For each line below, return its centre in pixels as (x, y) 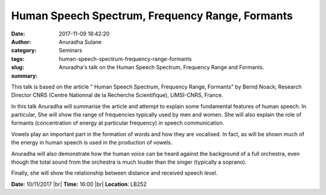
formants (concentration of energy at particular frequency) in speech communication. (118, 123)
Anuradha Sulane (80, 42)
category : (24, 51)
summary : (24, 76)
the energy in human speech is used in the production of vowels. (92, 143)
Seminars (71, 51)
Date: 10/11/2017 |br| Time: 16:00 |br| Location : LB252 (79, 184)
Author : (21, 42)
